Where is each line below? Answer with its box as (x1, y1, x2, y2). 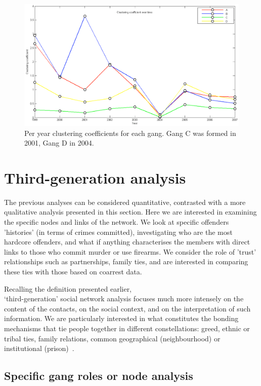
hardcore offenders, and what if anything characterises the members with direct (4, 236, 250, 247)
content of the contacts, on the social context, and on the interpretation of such (4, 303, 251, 313)
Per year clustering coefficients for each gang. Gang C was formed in (24, 127, 236, 138)
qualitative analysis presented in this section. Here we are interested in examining (4, 206, 257, 217)
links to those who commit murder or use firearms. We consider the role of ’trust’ (4, 246, 256, 257)
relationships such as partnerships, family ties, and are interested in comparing (4, 256, 248, 267)
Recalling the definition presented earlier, (4, 283, 132, 294)
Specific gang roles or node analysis (4, 368, 193, 383)
